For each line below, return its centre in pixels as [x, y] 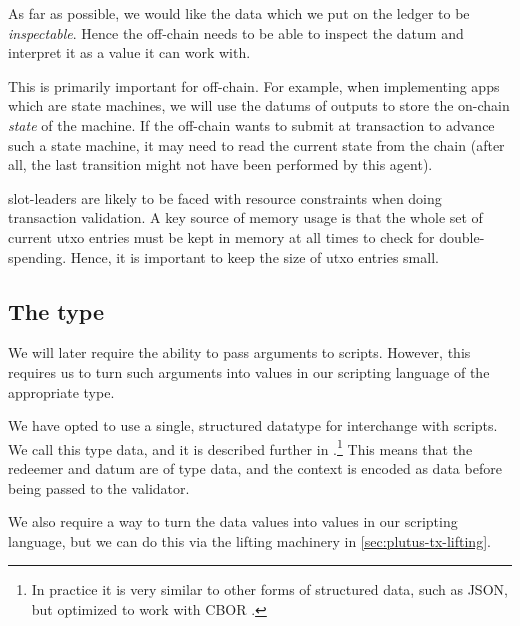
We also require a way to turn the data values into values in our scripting [233, 521]
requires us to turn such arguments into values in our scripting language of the [249, 371]
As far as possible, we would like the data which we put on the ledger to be [239, 13]
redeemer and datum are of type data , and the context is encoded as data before [255, 467]
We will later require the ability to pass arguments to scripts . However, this [239, 352]
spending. [37, 256]
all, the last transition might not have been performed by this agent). [220, 164]
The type [56, 310]
